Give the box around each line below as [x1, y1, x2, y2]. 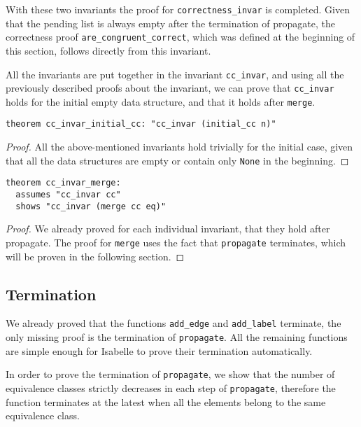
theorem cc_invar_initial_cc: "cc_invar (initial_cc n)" [6, 119, 276, 129]
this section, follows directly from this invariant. [6, 43, 211, 57]
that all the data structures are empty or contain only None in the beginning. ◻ [6, 153, 349, 167]
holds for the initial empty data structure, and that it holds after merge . [6, 94, 316, 108]
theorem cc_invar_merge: [6, 178, 121, 188]
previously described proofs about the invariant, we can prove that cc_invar [6, 80, 334, 95]
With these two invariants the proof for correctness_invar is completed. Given [6, 2, 350, 16]
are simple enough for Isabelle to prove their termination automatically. [6, 343, 313, 358]
